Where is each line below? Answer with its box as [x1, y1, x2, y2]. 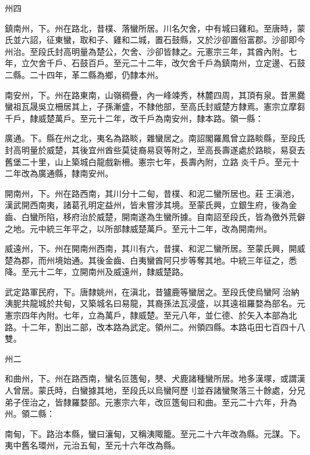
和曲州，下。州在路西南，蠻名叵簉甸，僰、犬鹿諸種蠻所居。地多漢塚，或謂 [5, 372, 297, 385]
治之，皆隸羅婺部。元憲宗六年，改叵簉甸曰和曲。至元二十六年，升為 [29, 395, 297, 408]
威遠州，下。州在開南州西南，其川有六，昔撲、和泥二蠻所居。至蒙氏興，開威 [5, 242, 305, 255]
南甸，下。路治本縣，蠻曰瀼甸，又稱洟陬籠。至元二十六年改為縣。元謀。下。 [5, 427, 305, 439]
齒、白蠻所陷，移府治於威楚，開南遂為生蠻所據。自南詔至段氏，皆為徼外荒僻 [5, 210, 305, 222]
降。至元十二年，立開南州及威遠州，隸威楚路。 [5, 265, 188, 278]
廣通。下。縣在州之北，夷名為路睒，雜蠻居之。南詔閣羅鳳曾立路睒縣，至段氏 [5, 132, 305, 144]
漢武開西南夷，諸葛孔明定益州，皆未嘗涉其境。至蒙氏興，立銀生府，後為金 [5, 199, 297, 211]
